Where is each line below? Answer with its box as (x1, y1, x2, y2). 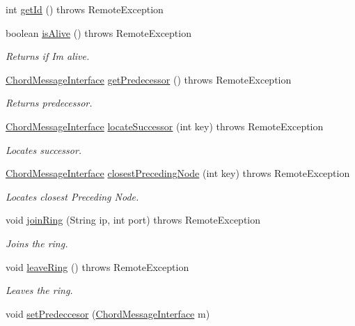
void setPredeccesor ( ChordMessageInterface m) (6, 306, 210, 320)
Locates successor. (6, 142, 82, 157)
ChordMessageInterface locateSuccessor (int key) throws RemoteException (6, 118, 324, 133)
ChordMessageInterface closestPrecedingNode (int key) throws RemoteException (6, 166, 350, 180)
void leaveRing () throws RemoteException (6, 259, 189, 274)
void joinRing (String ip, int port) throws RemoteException (6, 212, 261, 227)
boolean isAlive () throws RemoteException (6, 25, 191, 40)
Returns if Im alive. (6, 49, 90, 63)
